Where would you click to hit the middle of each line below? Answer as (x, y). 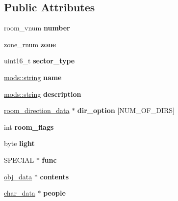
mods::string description (43, 94)
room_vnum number (37, 28)
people (54, 193)
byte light (19, 143)
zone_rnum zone (30, 44)
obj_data (18, 176)
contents (54, 176)
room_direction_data (37, 110)
